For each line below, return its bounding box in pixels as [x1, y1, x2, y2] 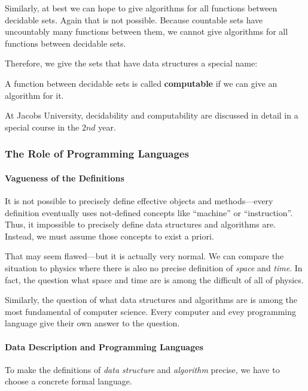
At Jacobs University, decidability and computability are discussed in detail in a [5, 109, 298, 122]
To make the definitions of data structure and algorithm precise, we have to [5, 363, 280, 375]
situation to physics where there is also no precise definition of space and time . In [5, 261, 303, 274]
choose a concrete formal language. [5, 375, 132, 387]
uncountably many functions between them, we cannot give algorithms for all [5, 25, 288, 38]
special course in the [5, 120, 80, 133]
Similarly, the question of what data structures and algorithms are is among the [5, 293, 298, 306]
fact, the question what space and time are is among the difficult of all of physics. [5, 273, 304, 286]
